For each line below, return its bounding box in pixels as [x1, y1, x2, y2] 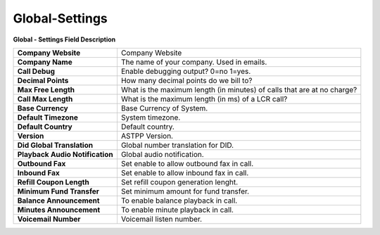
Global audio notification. [120, 149, 204, 159]
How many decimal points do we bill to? [120, 75, 253, 85]
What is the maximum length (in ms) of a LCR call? [120, 94, 288, 103]
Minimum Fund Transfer [17, 186, 100, 196]
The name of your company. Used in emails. [120, 57, 267, 67]
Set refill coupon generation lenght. [120, 177, 239, 186]
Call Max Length [17, 94, 73, 103]
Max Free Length [17, 84, 75, 94]
